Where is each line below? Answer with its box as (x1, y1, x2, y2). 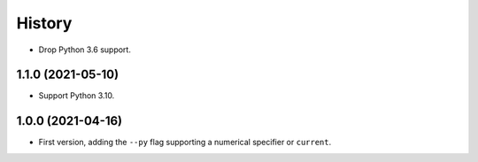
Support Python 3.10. (38, 90, 115, 101)
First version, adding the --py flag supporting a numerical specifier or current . (38, 137, 332, 148)
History (16, 13, 73, 33)
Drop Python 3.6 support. (38, 44, 132, 55)
